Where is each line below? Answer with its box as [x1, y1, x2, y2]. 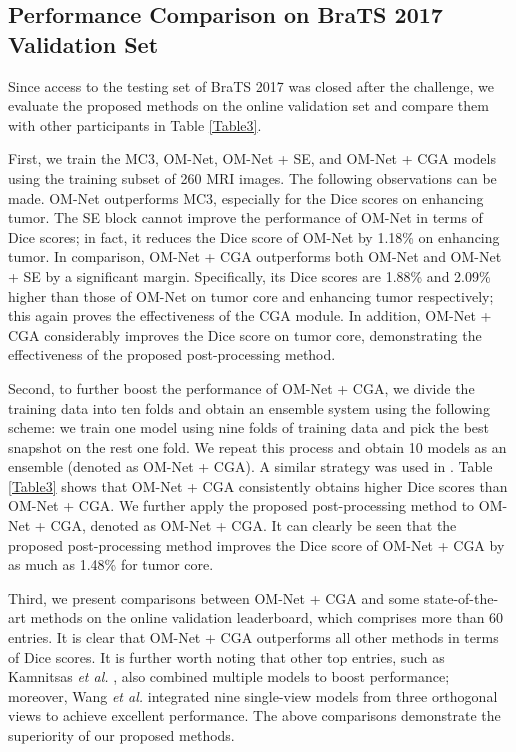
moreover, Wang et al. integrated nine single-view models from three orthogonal [8, 685, 498, 706]
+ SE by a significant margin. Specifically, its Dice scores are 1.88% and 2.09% [8, 265, 491, 286]
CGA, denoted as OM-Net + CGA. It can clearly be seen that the [50, 515, 457, 536]
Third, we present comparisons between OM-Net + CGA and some [8, 587, 420, 608]
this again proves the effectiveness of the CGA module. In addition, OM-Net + [8, 305, 492, 326]
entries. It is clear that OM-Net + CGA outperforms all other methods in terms [8, 627, 499, 648]
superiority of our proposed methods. [8, 725, 235, 745]
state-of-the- [423, 587, 499, 608]
